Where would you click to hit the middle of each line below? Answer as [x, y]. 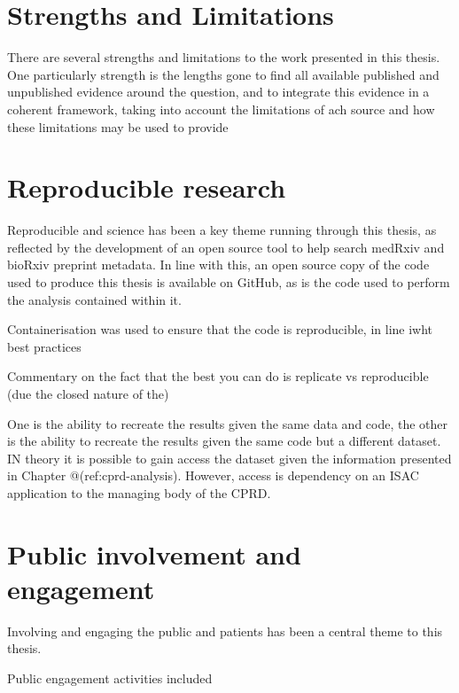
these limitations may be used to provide [118, 126]
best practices [44, 346]
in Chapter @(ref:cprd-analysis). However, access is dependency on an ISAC [213, 475]
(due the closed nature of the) [88, 393]
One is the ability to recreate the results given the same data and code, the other [228, 423]
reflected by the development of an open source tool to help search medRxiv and [226, 247]
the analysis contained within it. [94, 299]
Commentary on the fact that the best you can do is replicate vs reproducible [218, 376]
